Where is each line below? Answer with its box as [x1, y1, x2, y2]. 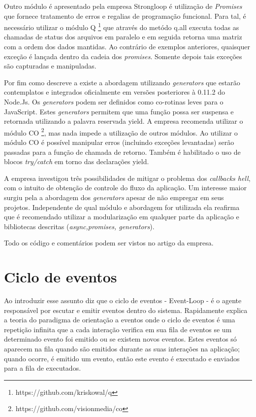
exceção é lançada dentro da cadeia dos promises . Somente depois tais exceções [4, 51, 242, 61]
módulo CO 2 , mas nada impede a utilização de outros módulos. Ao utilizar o [4, 126, 238, 138]
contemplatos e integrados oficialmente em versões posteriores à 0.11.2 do [4, 87, 225, 97]
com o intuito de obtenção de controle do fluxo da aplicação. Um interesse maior [4, 182, 247, 193]
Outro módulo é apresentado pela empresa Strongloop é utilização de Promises [4, 1, 242, 11]
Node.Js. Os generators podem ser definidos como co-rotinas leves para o [4, 97, 224, 106]
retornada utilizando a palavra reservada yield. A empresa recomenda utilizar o [4, 116, 243, 126]
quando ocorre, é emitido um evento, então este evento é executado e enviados [4, 353, 240, 363]
